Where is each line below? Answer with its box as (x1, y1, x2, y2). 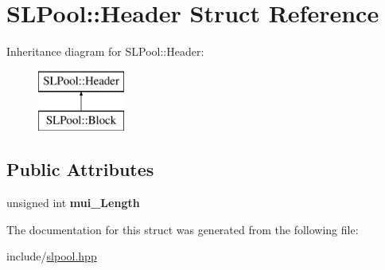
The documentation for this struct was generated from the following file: (6, 221, 359, 237)
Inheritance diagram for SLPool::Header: (6, 43, 204, 60)
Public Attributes (6, 157, 154, 182)
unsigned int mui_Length (6, 194, 140, 211)
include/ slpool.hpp (6, 248, 97, 264)
